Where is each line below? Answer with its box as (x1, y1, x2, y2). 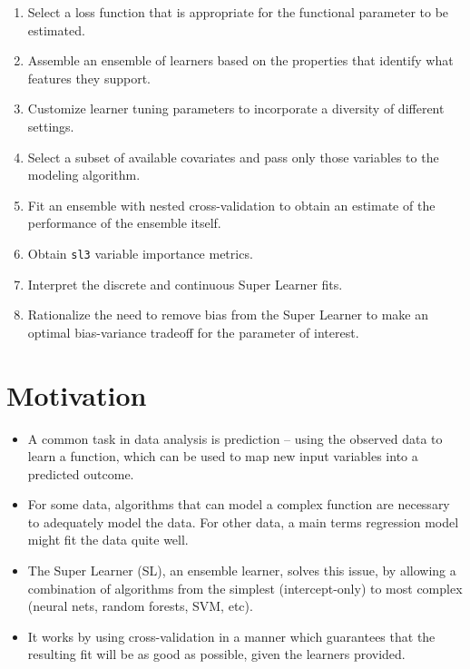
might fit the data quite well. (27, 530, 189, 549)
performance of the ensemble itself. (27, 213, 221, 232)
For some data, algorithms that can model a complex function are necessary (27, 495, 450, 514)
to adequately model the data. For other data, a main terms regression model (27, 512, 459, 531)
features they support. (27, 68, 151, 87)
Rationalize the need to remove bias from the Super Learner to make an (27, 305, 429, 324)
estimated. (27, 20, 85, 39)
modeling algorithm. (27, 165, 141, 184)
